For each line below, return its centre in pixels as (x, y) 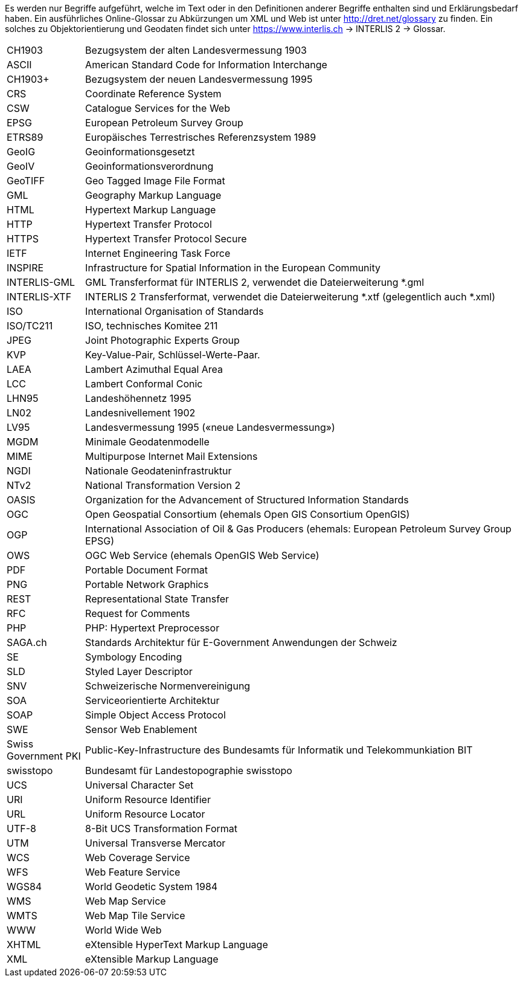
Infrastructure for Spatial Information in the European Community (233, 268)
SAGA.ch (27, 642)
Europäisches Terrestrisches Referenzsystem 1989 (201, 137)
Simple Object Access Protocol (156, 715)
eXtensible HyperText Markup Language (177, 945)
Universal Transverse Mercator (156, 843)
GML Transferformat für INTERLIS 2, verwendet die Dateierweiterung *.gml (255, 282)
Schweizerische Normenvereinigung (168, 686)
